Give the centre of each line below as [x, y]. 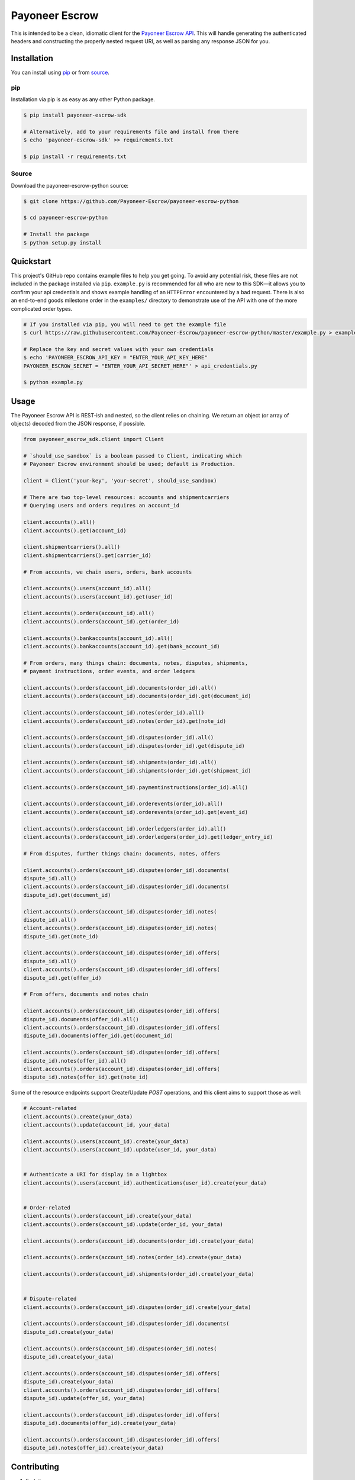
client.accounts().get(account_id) [75, 530]
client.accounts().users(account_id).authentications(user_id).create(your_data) [145, 1183]
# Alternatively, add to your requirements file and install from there [131, 131]
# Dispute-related [50, 1299]
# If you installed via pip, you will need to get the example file [125, 324]
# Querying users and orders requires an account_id [101, 506]
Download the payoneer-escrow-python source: [70, 185]
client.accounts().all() [59, 522]
